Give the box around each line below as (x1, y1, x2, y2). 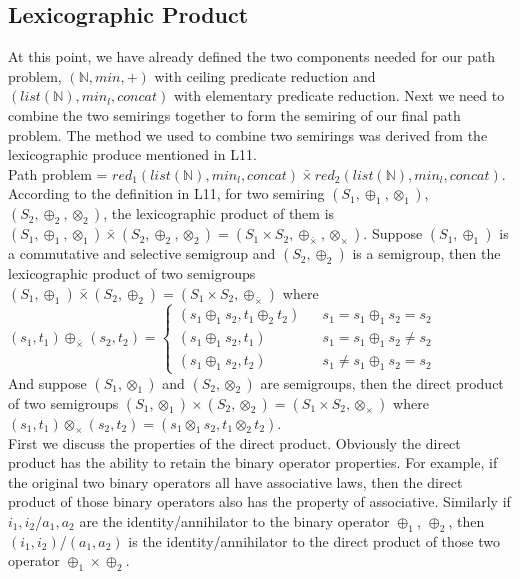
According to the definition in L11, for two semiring (8, 183, 325, 204)
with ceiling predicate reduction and (154, 65, 376, 86)
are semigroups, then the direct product (260, 372, 504, 393)
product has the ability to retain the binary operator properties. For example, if (8, 452, 498, 473)
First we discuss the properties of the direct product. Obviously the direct (8, 432, 461, 453)
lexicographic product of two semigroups (8, 263, 256, 284)
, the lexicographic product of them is (103, 203, 335, 224)
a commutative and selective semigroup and (8, 243, 276, 264)
